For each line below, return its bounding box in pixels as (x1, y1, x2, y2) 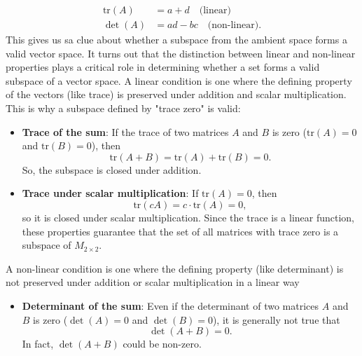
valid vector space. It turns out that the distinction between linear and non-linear (6, 46, 356, 60)
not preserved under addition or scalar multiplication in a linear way (6, 275, 300, 289)
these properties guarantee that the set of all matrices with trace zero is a (22, 224, 339, 238)
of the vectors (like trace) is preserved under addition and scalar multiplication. (6, 87, 347, 102)
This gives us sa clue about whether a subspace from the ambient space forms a (6, 32, 347, 47)
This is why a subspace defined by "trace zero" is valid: (6, 101, 241, 116)
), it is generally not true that (212, 312, 340, 327)
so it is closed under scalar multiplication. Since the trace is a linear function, (22, 210, 355, 224)
